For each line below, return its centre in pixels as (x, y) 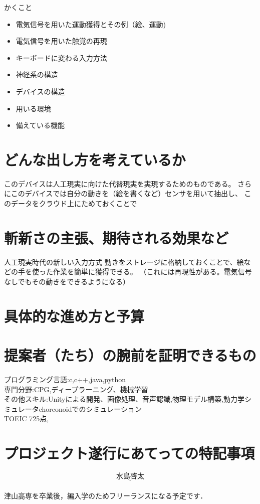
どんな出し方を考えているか (95, 159)
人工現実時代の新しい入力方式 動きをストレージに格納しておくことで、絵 (124, 262)
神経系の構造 (37, 74)
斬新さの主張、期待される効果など (116, 237)
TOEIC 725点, (27, 418)
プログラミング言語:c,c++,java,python (65, 379)
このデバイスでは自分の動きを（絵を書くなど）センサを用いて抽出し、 (126, 193)
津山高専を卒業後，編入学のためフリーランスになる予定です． (106, 495)
